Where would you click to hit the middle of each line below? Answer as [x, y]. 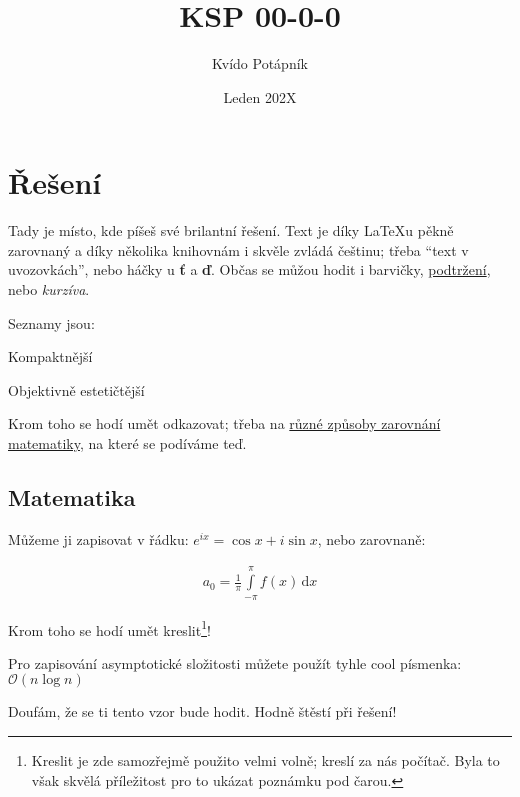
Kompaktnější [50, 356]
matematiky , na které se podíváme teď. [127, 443]
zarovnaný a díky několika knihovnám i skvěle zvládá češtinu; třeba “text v [238, 249]
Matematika [72, 496]
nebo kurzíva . [49, 289]
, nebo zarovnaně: [371, 538]
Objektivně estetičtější [76, 389]
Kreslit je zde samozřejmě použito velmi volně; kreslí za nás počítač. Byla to [265, 760]
